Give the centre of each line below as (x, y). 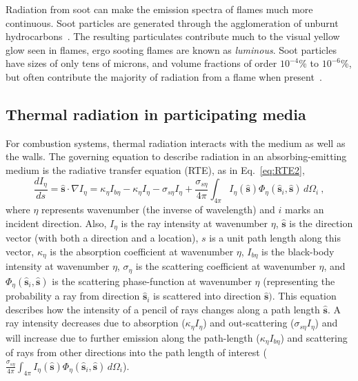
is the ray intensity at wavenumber (195, 223)
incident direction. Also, (56, 223)
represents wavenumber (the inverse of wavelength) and (158, 209)
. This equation (304, 296)
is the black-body (298, 251)
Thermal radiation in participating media (156, 114)
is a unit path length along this (275, 238)
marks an (304, 209)
